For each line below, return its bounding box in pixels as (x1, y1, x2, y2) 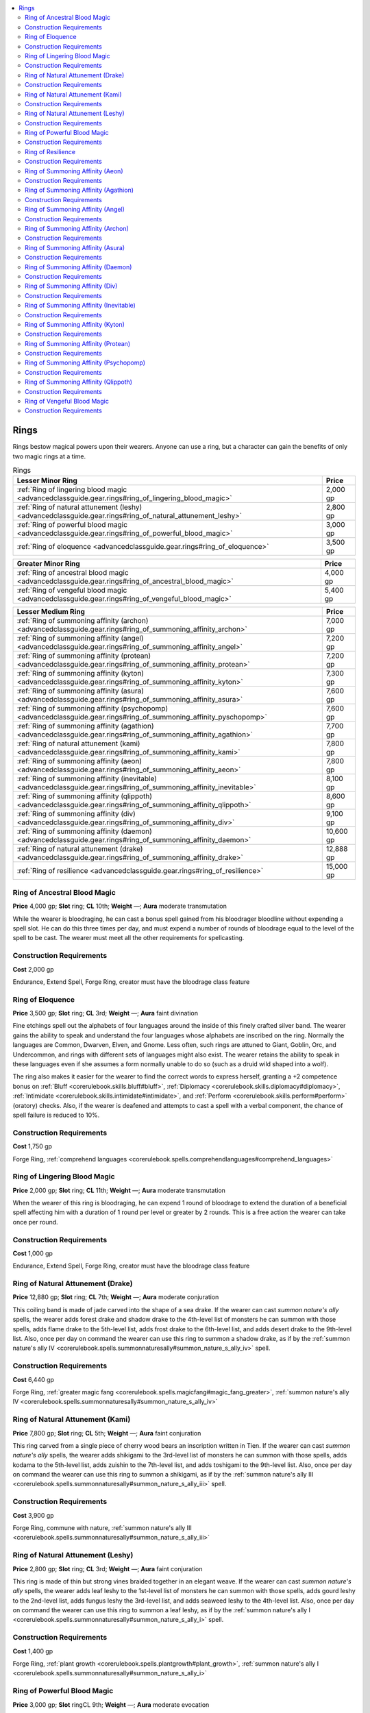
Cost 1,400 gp (12, 1647, 53, 1655)
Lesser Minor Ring (16, 476, 78, 486)
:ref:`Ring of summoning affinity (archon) (16, 616, 149, 626)
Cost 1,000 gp (12, 1249, 53, 1257)
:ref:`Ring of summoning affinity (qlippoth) (16, 791, 153, 801)
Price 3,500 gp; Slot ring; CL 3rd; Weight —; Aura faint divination (12, 1009, 199, 1018)
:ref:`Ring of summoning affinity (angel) (16, 634, 144, 643)
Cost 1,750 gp (12, 1142, 53, 1150)
